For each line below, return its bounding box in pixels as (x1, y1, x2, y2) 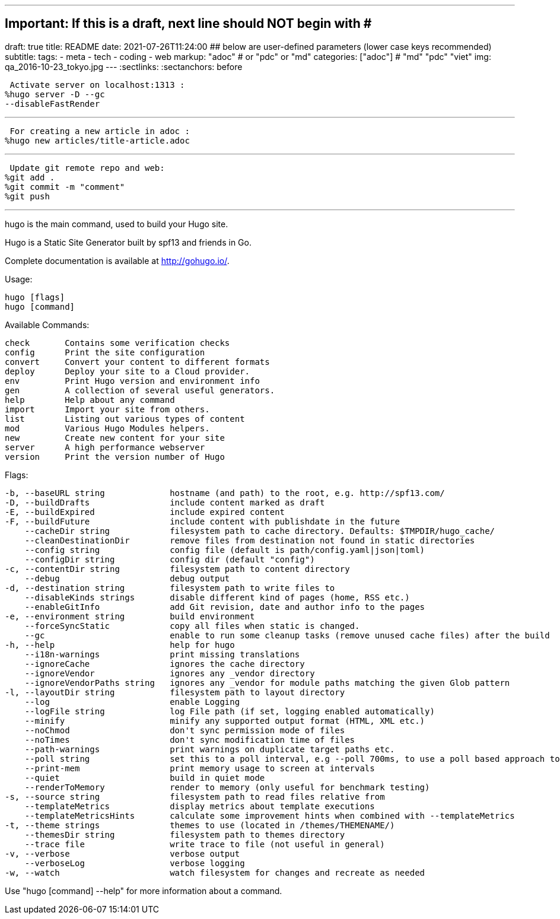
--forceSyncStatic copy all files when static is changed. (24, 621, 360, 631)
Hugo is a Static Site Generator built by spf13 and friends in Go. (5, 237, 252, 247)
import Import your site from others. (5, 404, 210, 414)
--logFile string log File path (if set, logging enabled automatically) (24, 706, 435, 716)
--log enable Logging (24, 697, 240, 707)
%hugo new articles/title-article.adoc (5, 135, 190, 145)
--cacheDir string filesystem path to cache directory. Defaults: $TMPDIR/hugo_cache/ (24, 526, 495, 536)
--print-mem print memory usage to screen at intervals (24, 763, 375, 773)
